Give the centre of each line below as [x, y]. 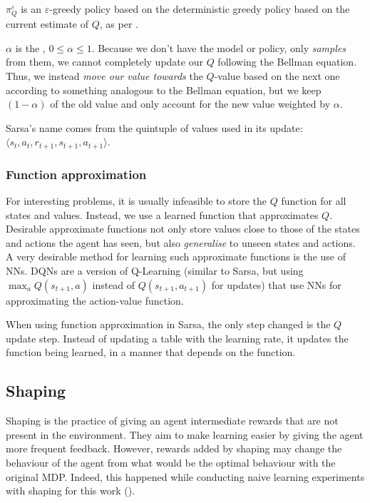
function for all [314, 200]
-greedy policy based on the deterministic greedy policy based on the [200, 9]
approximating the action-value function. [95, 300]
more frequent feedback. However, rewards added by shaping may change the [174, 448]
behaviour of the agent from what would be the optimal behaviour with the [171, 462]
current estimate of [47, 24]
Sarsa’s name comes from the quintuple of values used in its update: [154, 127]
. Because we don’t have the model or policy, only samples [219, 47]
